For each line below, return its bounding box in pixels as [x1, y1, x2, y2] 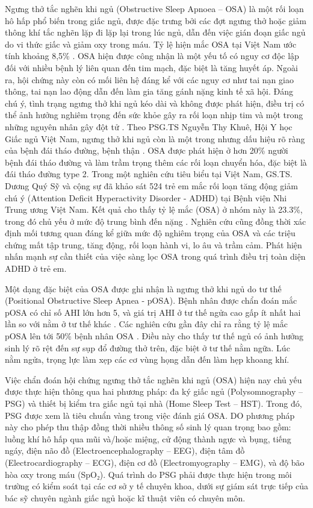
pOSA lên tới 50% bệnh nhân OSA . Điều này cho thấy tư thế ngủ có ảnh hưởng [5, 330, 304, 342]
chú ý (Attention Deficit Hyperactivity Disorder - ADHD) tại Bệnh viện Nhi [5, 191, 287, 204]
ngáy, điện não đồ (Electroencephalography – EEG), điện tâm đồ [5, 444, 245, 457]
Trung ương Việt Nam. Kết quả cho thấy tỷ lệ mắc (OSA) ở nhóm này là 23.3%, [5, 203, 303, 216]
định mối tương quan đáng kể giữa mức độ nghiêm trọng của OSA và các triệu [5, 227, 296, 239]
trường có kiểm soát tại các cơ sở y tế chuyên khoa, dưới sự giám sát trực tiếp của [5, 480, 308, 492]
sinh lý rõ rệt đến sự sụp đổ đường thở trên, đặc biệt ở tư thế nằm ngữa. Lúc [5, 341, 290, 354]
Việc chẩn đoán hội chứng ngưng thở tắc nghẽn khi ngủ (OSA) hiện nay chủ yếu [5, 373, 302, 386]
